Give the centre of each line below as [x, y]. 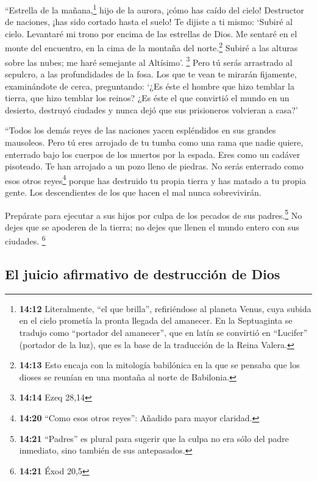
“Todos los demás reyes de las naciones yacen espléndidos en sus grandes [141, 130]
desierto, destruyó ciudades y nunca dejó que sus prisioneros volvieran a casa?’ [151, 109]
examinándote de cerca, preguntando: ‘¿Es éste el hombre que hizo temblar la [150, 86]
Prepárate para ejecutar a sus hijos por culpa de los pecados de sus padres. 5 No [154, 214]
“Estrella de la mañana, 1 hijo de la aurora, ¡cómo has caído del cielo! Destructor [155, 9]
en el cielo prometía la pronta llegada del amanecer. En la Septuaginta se [156, 320]
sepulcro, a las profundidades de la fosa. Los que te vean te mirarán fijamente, [151, 73]
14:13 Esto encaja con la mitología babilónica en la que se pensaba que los [159, 365]
